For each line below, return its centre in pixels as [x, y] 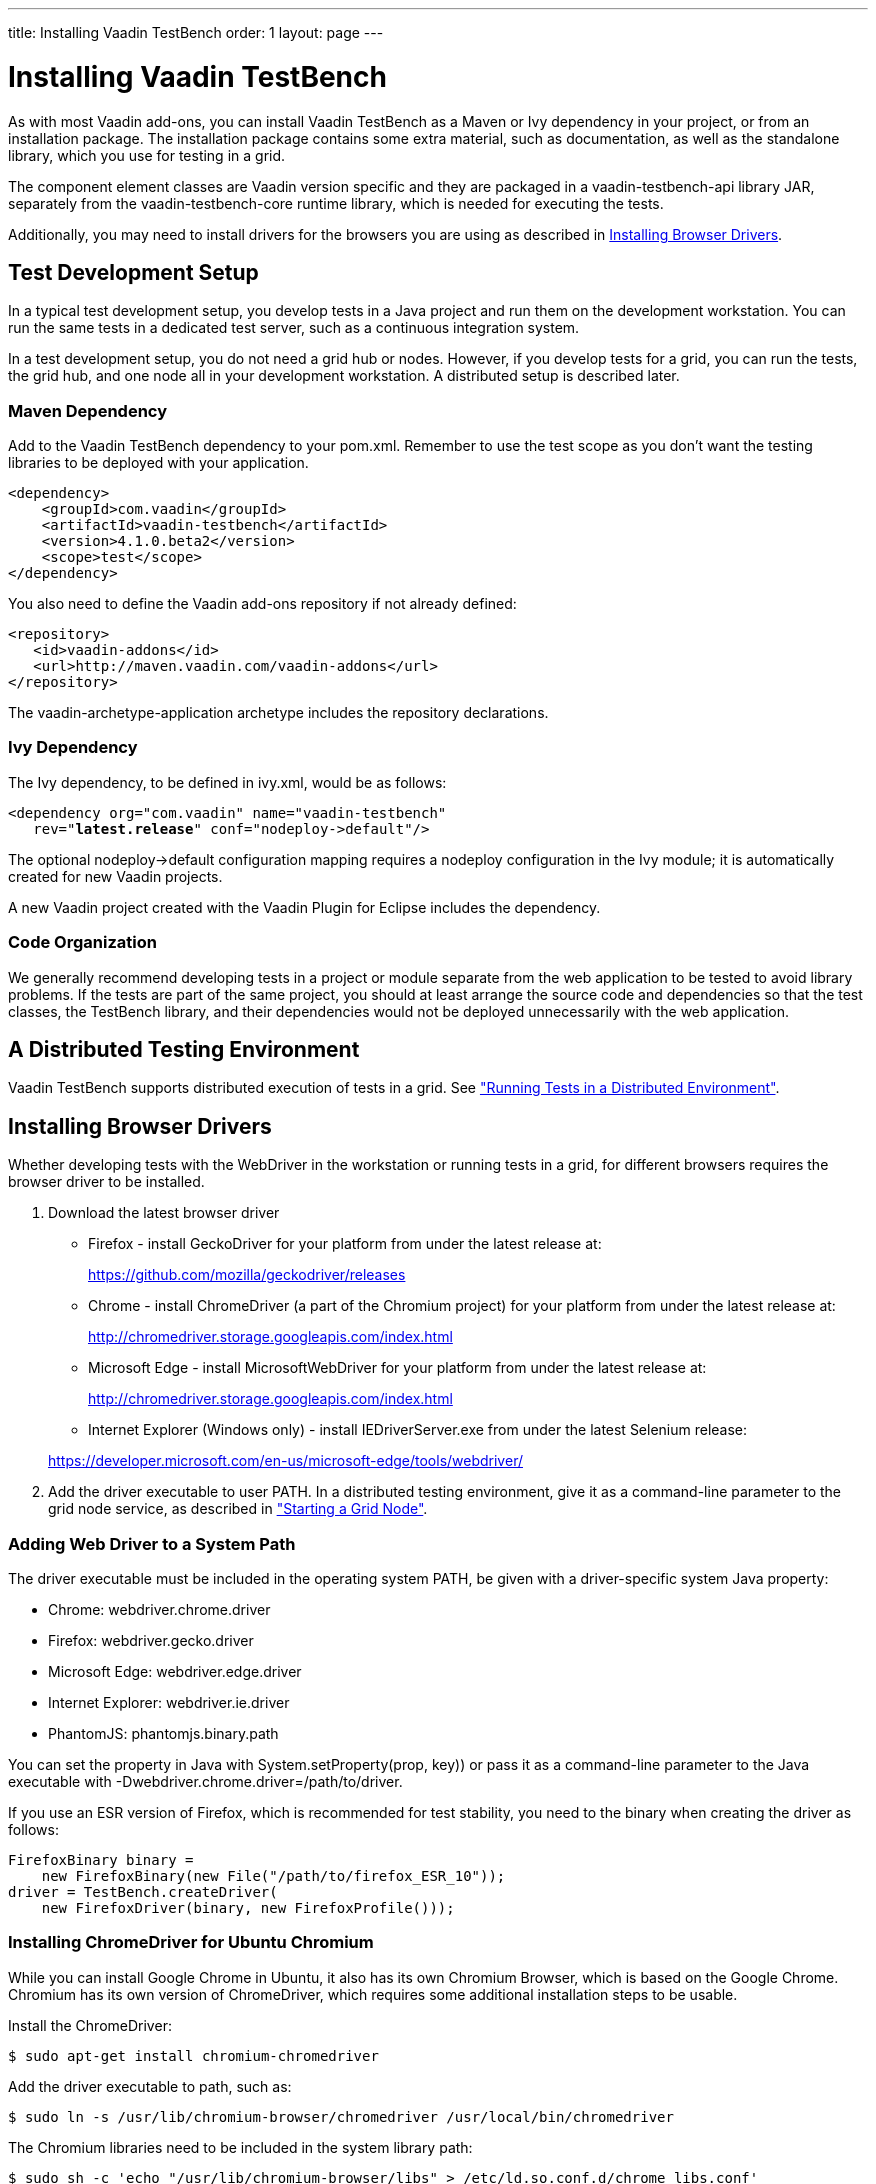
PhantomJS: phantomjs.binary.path [163, 1734]
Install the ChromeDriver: [90, 2025]
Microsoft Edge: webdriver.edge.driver [175, 1672]
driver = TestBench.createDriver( [143, 1892]
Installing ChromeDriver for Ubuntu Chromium [191, 1942]
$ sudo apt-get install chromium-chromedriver [193, 2055]
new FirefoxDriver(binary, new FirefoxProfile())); [248, 1908]
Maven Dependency [88, 410]
